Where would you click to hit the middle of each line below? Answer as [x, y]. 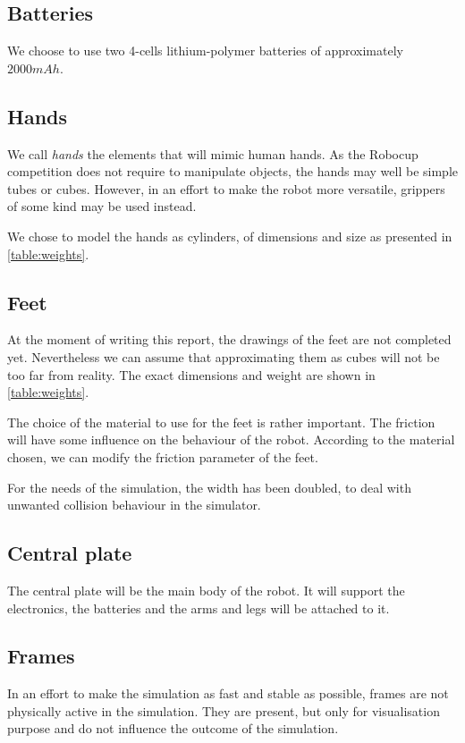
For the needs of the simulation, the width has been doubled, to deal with [209, 487]
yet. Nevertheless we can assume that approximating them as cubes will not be [224, 356]
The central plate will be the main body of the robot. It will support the [206, 590]
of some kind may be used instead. [102, 206]
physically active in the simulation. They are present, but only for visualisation [224, 710]
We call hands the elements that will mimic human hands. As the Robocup [213, 153]
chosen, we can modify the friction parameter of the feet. [163, 456]
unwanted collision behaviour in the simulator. [134, 505]
